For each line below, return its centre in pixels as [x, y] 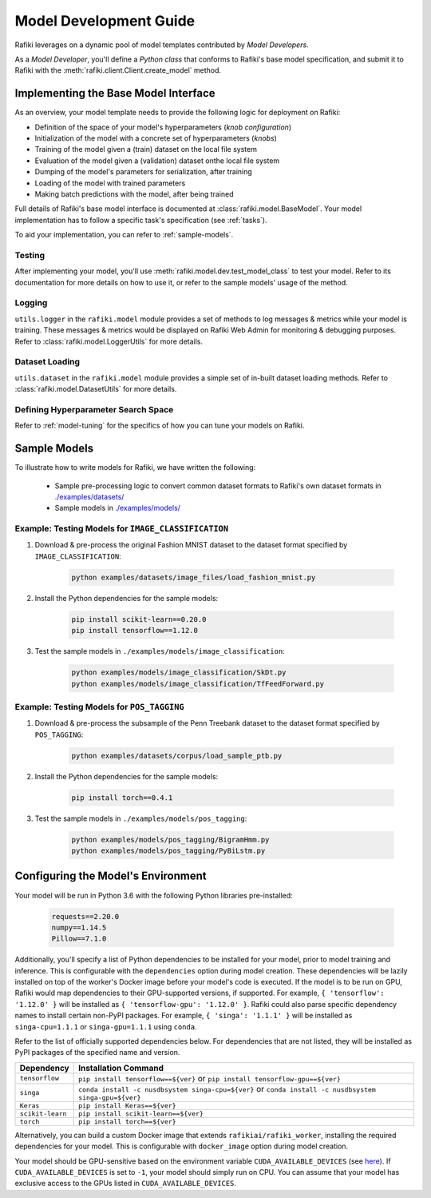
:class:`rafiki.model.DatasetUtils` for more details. [96, 389]
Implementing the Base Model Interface [115, 93]
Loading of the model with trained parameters [110, 183]
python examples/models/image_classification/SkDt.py [179, 673]
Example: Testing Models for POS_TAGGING [99, 706]
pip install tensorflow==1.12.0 [135, 631]
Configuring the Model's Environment [111, 876]
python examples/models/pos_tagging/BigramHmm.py [170, 840]
